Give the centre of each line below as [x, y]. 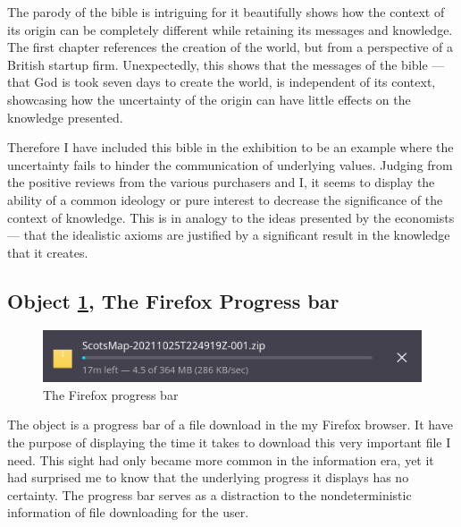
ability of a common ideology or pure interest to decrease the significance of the [225, 199]
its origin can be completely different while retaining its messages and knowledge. [230, 29]
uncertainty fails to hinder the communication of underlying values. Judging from [230, 164]
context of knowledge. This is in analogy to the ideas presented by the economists [231, 217]
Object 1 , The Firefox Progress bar [173, 300]
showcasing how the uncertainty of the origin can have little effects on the [209, 99]
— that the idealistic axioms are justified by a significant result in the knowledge [229, 235]
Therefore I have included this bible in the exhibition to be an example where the [230, 147]
